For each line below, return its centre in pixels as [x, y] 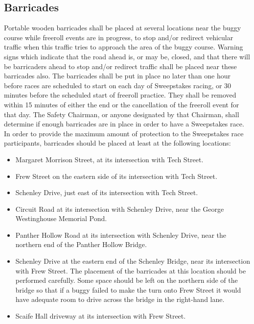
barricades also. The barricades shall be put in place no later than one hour [117, 76]
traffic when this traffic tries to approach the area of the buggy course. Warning [124, 47]
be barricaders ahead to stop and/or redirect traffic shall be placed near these [120, 66]
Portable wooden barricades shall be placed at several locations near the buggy [123, 28]
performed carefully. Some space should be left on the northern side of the [127, 280]
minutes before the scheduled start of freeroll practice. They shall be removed [120, 95]
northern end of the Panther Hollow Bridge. [81, 244]
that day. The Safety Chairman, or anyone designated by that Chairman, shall [122, 114]
